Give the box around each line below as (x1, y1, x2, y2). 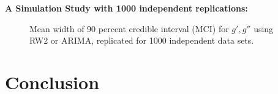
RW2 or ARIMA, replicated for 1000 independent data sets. (29, 34, 254, 47)
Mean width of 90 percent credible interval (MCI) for (29, 22, 229, 35)
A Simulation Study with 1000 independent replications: (5, 2, 248, 14)
